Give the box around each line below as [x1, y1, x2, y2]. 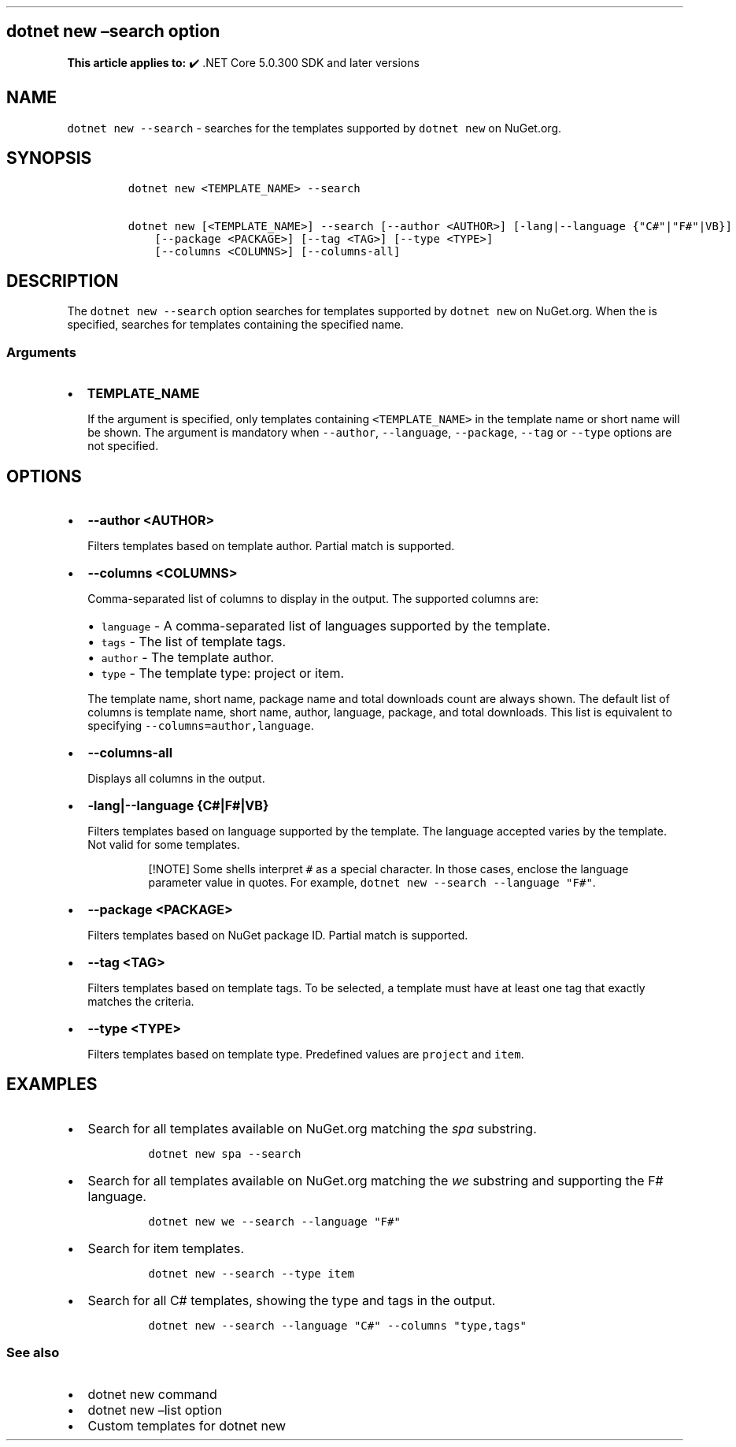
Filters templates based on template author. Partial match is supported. [87, 538, 455, 552]
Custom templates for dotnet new [87, 1417, 287, 1434]
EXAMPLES [6, 1074, 98, 1095]
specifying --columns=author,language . [87, 718, 314, 732]
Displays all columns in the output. [87, 771, 265, 785]
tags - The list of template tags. [101, 633, 287, 649]
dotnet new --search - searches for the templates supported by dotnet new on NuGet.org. [67, 121, 562, 135]
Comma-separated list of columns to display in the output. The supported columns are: [87, 591, 539, 605]
